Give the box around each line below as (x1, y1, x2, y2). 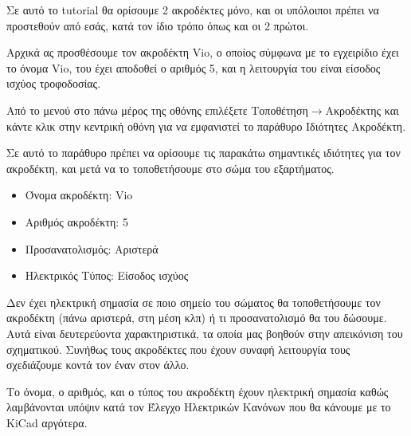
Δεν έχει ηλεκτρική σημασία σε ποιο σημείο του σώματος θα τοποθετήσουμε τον (6, 293, 381, 310)
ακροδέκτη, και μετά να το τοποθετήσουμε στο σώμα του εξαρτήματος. (6, 159, 335, 176)
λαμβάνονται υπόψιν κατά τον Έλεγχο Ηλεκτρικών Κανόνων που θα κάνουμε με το (6, 399, 391, 415)
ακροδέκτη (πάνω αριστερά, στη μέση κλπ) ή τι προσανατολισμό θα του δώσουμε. (6, 309, 387, 326)
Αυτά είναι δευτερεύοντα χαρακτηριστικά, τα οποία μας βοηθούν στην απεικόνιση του (6, 324, 403, 341)
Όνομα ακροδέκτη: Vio (25, 187, 133, 203)
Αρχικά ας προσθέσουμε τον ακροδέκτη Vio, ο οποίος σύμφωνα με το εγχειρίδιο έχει (6, 44, 399, 61)
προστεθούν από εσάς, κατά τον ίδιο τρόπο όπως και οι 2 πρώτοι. (6, 17, 309, 33)
